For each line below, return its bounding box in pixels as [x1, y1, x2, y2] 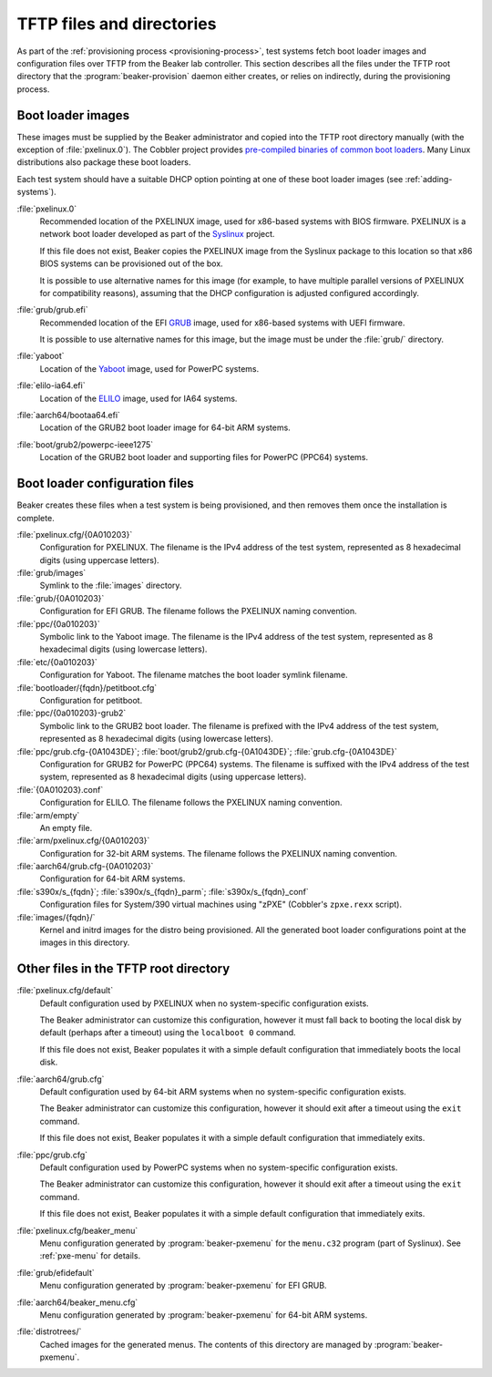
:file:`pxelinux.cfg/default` [16, 985, 114, 996]
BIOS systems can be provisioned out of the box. [39, 258, 223, 269]
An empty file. [39, 822, 93, 833]
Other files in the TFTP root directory [16, 961, 231, 977]
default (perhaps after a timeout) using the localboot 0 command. [39, 1027, 296, 1038]
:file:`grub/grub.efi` [16, 304, 88, 315]
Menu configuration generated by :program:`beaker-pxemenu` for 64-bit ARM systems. [39, 1309, 368, 1320]
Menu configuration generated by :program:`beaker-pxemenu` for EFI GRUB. [39, 1280, 327, 1291]
